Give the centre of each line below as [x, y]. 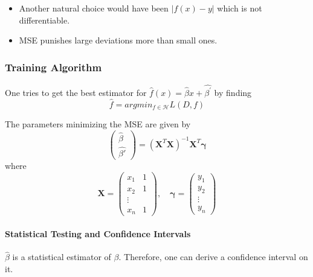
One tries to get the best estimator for [76, 92]
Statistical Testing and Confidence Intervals [98, 233]
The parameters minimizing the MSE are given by [98, 123]
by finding [233, 92]
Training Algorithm [53, 67]
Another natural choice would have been [94, 8]
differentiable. [44, 20]
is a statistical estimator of [62, 257]
